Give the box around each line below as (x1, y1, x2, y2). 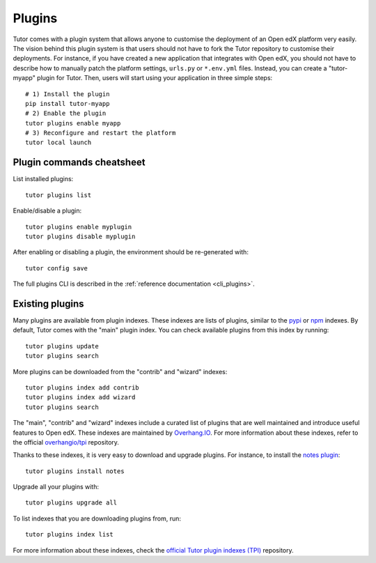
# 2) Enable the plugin (25, 109, 107, 118)
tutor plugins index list (25, 530, 114, 539)
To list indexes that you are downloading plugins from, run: (13, 514, 181, 523)
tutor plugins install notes (25, 467, 125, 475)
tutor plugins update (25, 342, 99, 350)
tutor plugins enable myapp (25, 119, 121, 127)
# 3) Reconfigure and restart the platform (25, 129, 176, 137)
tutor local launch (25, 139, 92, 146)
